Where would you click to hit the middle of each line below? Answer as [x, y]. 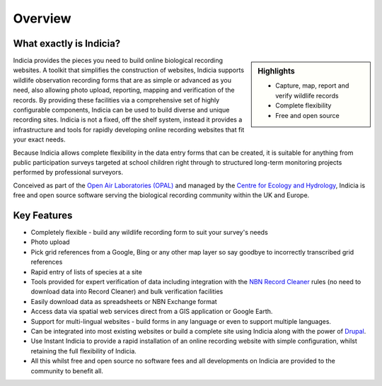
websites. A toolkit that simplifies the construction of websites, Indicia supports [128, 70]
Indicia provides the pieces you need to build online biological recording [118, 61]
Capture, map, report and [312, 86]
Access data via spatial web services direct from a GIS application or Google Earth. [152, 312]
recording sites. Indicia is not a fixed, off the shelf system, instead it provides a [128, 119]
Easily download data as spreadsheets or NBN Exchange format [124, 301]
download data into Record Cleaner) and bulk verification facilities [127, 292]
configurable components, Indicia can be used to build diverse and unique [121, 110]
